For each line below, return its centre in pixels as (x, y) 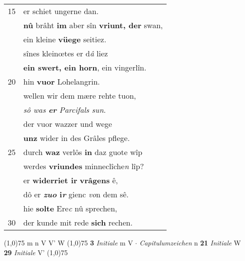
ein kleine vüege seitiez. (65, 39)
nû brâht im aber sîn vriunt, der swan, (93, 25)
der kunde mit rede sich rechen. (78, 222)
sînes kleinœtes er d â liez (66, 53)
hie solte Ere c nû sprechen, (70, 208)
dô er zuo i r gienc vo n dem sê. (76, 194)
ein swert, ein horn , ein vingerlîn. (85, 67)
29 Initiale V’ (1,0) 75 (36, 252)
